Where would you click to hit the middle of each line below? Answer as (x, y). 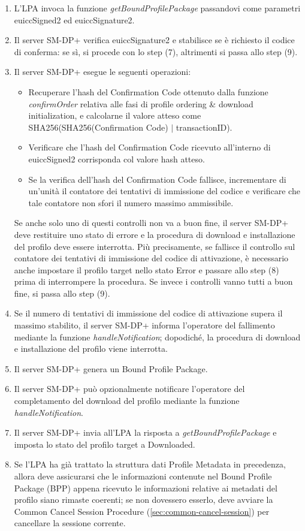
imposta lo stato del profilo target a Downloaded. (105, 444)
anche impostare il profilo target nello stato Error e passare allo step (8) (147, 269)
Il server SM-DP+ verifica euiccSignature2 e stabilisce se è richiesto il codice (154, 40)
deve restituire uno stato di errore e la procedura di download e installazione (155, 234)
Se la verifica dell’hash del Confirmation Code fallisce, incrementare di (157, 179)
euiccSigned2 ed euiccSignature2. (74, 19)
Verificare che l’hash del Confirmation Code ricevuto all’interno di (150, 147)
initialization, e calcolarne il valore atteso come (115, 115)
